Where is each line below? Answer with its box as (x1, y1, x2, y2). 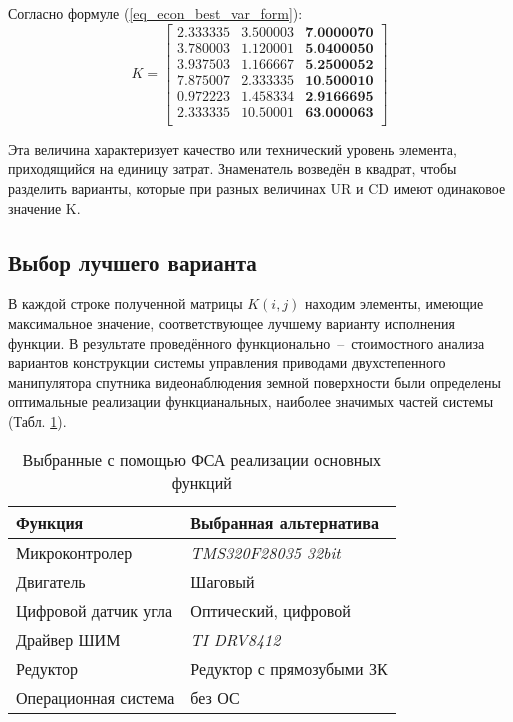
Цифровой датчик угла (16, 598, 173, 622)
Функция (16, 510, 84, 534)
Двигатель (16, 569, 86, 593)
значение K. (8, 197, 81, 218)
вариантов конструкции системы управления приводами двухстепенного (8, 352, 446, 373)
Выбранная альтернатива (190, 510, 379, 534)
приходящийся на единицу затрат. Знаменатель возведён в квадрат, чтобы (8, 158, 457, 179)
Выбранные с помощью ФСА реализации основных (22, 447, 382, 471)
